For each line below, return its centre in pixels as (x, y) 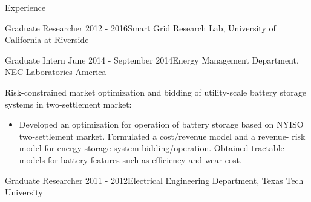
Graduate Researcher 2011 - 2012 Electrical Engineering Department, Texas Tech (154, 180)
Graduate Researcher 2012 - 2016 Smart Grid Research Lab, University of (140, 28)
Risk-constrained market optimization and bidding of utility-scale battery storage (156, 92)
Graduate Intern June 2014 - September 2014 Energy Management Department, (152, 60)
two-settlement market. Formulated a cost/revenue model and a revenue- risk (162, 136)
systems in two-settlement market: (68, 104)
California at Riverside (47, 40)
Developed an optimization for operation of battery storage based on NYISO (161, 124)
